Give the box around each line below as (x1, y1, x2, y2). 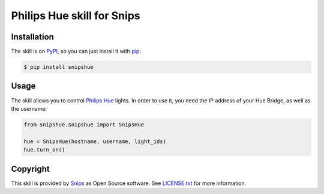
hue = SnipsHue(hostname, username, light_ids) (23, 138, 166, 145)
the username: (11, 105, 47, 112)
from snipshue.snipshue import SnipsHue (23, 121, 144, 128)
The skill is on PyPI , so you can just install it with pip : (11, 48, 141, 55)
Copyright (11, 163, 50, 174)
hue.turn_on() (23, 147, 65, 153)
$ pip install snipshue (23, 63, 94, 71)
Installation (11, 32, 54, 42)
